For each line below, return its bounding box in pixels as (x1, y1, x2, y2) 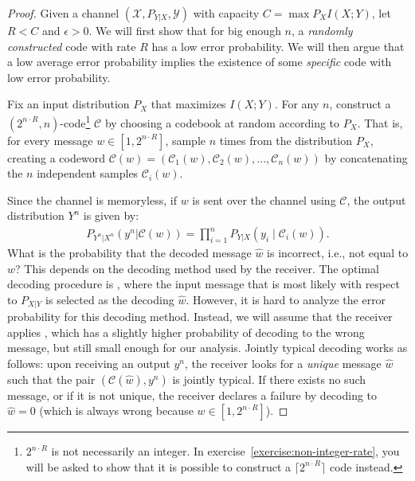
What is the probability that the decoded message (7, 244, 252, 261)
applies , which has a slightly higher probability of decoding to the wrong (7, 323, 365, 340)
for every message (7, 131, 93, 148)
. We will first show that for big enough (88, 22, 281, 38)
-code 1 (60, 111, 91, 131)
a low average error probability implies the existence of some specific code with (7, 53, 392, 70)
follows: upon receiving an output (7, 355, 170, 372)
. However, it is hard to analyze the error (186, 291, 386, 307)
